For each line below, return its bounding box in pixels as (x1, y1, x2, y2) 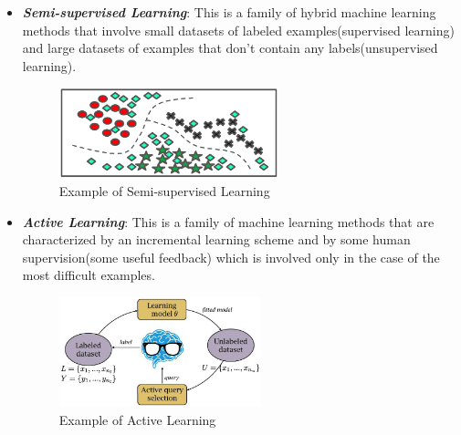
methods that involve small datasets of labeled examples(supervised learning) (22, 20, 455, 39)
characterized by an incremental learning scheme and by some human (22, 230, 411, 249)
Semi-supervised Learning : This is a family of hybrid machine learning (22, 3, 436, 21)
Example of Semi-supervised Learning (58, 181, 270, 201)
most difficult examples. (22, 265, 155, 285)
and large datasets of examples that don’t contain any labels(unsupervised (22, 38, 438, 57)
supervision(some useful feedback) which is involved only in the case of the (22, 247, 440, 266)
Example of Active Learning (58, 409, 216, 429)
